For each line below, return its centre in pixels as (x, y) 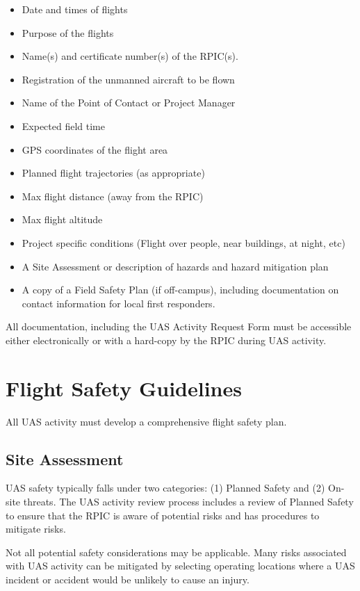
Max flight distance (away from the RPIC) (113, 196)
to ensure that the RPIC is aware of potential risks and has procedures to (163, 515)
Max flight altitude (62, 219)
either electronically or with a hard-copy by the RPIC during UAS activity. (166, 340)
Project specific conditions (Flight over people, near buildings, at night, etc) (183, 242)
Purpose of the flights (68, 32)
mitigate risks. (36, 529)
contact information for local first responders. (118, 303)
